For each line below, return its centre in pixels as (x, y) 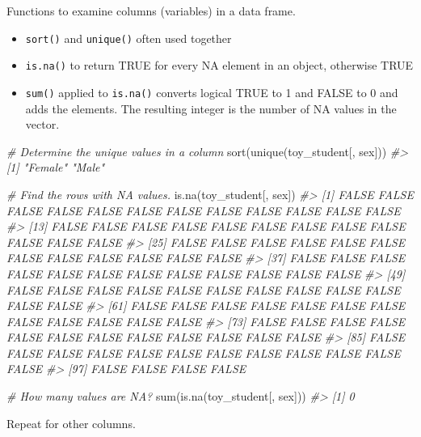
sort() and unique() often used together (128, 38)
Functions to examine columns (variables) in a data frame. (151, 11)
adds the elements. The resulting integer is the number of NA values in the (211, 108)
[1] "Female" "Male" (56, 167)
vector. (42, 124)
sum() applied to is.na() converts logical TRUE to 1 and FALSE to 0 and (212, 92)
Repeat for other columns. (71, 423)
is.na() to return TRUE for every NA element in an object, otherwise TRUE (219, 65)
